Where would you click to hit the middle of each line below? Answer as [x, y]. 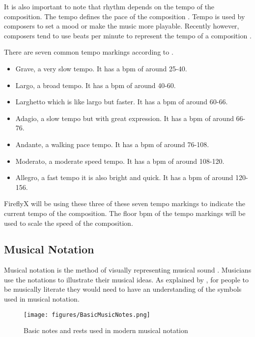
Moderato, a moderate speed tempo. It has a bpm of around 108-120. [120, 161]
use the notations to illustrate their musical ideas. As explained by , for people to [126, 279]
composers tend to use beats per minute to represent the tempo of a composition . [128, 35]
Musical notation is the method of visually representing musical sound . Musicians [128, 270]
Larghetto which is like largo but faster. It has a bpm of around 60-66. [122, 102]
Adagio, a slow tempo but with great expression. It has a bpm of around [125, 118]
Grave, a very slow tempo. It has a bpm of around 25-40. [101, 68]
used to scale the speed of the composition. [69, 223]
